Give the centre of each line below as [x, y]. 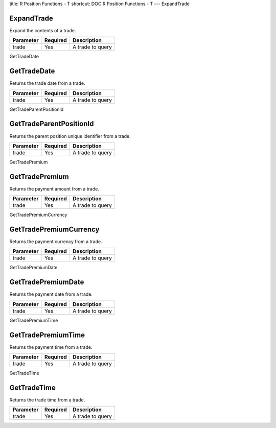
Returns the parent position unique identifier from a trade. [70, 136]
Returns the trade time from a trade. [47, 400]
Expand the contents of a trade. [43, 30]
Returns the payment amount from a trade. [54, 188]
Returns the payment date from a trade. [51, 294]
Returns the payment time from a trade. [51, 347]
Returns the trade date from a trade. [47, 83]
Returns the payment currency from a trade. [56, 242]
